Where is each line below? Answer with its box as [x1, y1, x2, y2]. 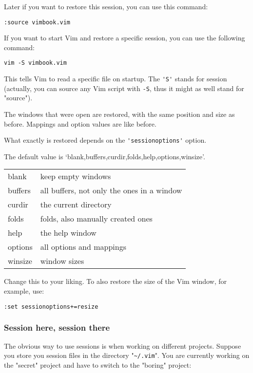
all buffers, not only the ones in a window [40, 185, 182, 196]
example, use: [4, 286, 44, 296]
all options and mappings [40, 241, 126, 253]
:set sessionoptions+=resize [4, 303, 98, 310]
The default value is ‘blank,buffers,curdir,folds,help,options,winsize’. [4, 151, 205, 161]
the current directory [40, 199, 112, 210]
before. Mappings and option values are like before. [4, 118, 156, 129]
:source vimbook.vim [4, 19, 71, 26]
